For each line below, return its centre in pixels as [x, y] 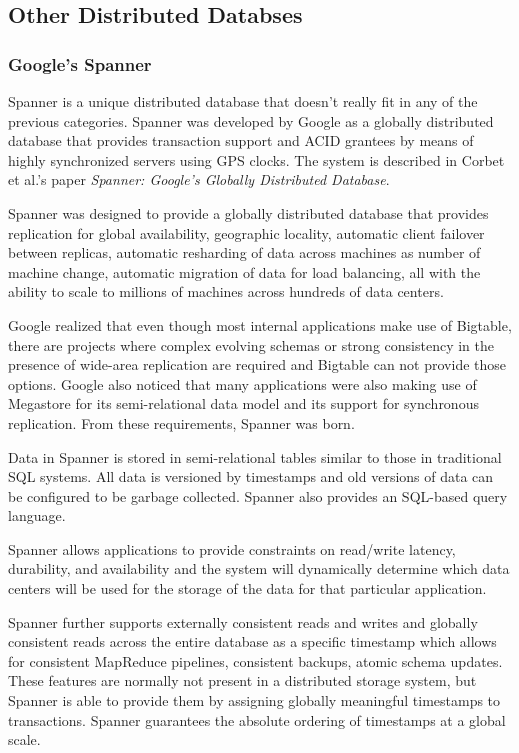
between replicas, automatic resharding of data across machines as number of [244, 252]
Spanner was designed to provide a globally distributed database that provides [248, 212]
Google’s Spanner [80, 63]
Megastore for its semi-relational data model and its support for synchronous [243, 403]
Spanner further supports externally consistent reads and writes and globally [243, 621]
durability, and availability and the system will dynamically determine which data [259, 568]
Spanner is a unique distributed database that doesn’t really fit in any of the [243, 101]
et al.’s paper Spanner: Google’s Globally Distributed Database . [199, 179]
